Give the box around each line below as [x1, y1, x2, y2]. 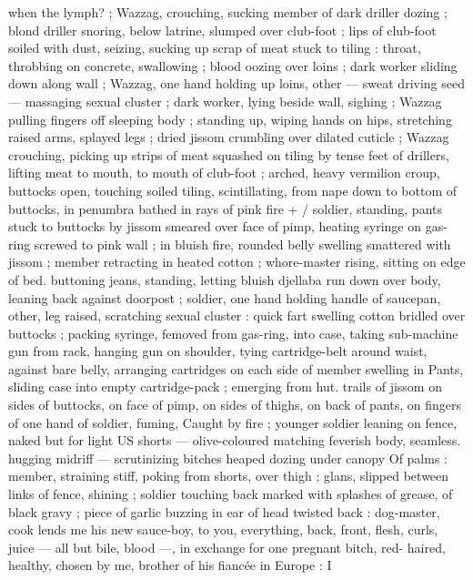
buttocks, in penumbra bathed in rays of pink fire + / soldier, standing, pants [8, 198, 442, 218]
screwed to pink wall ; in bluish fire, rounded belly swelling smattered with [34, 234, 451, 253]
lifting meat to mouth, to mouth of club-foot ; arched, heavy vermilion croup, [8, 163, 440, 182]
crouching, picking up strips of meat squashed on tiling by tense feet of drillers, [8, 145, 449, 164]
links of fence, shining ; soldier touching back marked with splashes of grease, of [8, 484, 453, 504]
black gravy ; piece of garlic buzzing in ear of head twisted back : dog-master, [8, 502, 440, 521]
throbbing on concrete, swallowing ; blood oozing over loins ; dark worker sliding [8, 56, 458, 75]
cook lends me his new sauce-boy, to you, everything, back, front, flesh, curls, [8, 520, 438, 539]
